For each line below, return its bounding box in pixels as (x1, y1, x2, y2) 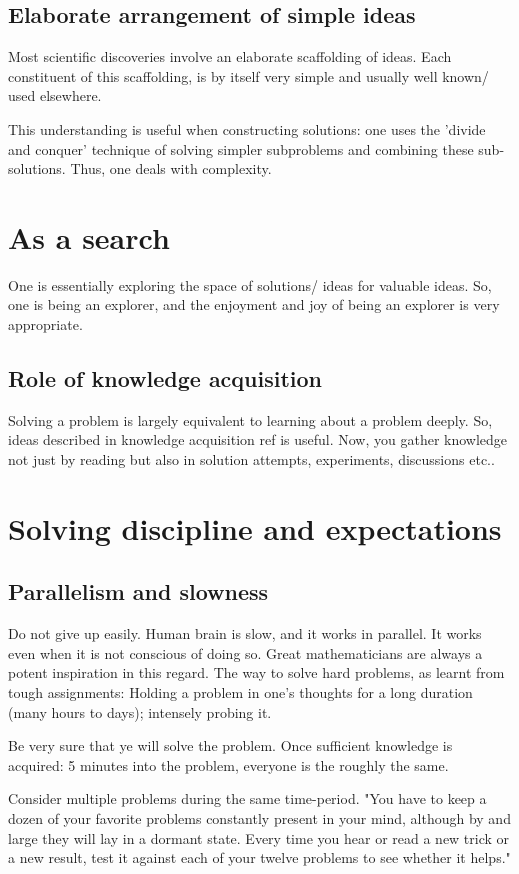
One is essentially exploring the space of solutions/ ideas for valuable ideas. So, (8, 274, 492, 295)
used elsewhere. (8, 85, 102, 106)
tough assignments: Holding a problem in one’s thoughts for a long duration (8, 682, 473, 703)
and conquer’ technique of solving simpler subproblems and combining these (8, 138, 474, 159)
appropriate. (8, 314, 83, 335)
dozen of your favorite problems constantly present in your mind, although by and (8, 807, 511, 828)
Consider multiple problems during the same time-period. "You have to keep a (8, 788, 487, 809)
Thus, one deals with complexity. (70, 158, 272, 179)
